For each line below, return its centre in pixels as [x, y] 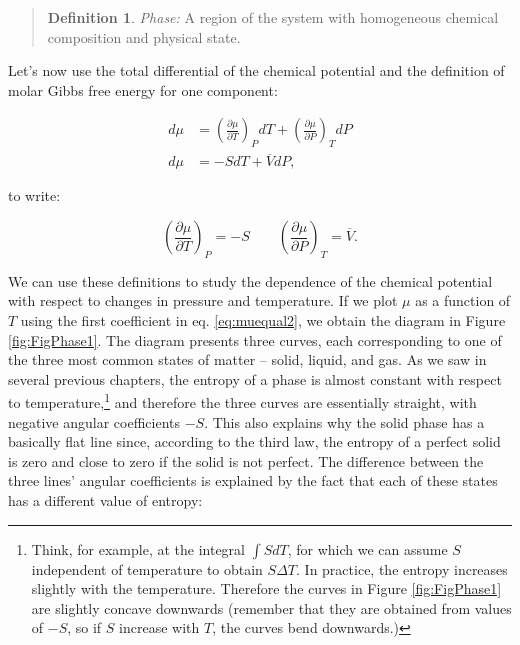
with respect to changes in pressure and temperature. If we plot [203, 300]
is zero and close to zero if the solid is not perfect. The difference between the [246, 460]
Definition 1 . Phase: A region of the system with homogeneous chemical [273, 17]
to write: [34, 195]
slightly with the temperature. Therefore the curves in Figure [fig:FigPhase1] [266, 588]
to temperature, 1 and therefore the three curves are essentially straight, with [242, 401]
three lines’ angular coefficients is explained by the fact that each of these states [253, 480]
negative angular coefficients [94, 421]
